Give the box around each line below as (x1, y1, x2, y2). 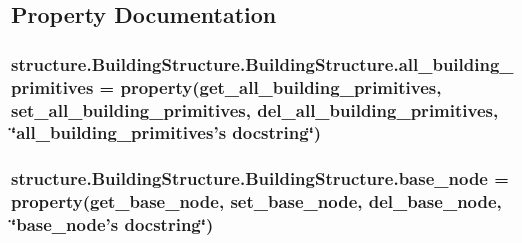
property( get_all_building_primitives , (120, 74, 442, 99)
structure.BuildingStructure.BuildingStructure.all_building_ (11, 51, 514, 76)
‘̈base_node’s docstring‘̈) (11, 212, 214, 237)
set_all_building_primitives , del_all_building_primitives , (11, 97, 499, 122)
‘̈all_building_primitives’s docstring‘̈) (11, 120, 322, 145)
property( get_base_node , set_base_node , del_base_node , (11, 189, 502, 214)
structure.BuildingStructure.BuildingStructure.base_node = (11, 166, 509, 191)
